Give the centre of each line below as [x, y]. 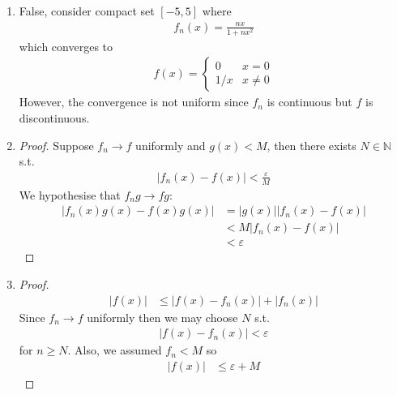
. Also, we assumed [115, 350]
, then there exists [312, 145]
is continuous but [309, 102]
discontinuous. [54, 117]
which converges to [66, 46]
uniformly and [171, 145]
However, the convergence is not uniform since [134, 102]
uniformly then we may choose [162, 317]
